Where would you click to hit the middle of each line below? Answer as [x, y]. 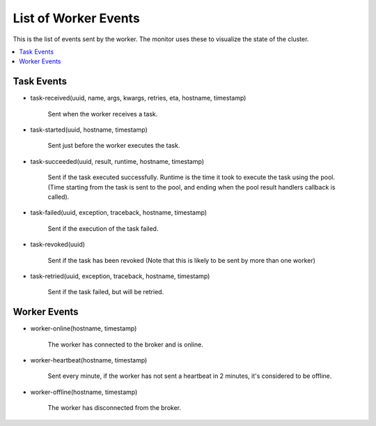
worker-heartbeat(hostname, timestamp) [89, 360]
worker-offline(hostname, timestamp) [84, 392]
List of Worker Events [77, 18]
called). [58, 197]
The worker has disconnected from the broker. [115, 408]
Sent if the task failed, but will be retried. [106, 292]
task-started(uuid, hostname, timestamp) [89, 130]
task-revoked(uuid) [58, 245]
